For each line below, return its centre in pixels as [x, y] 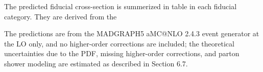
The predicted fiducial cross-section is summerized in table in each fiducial [121, 6]
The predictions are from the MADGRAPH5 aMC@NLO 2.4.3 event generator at [132, 33]
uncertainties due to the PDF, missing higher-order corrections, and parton [122, 53]
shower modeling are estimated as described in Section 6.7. [96, 63]
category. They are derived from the [61, 16]
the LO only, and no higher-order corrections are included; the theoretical [119, 43]
